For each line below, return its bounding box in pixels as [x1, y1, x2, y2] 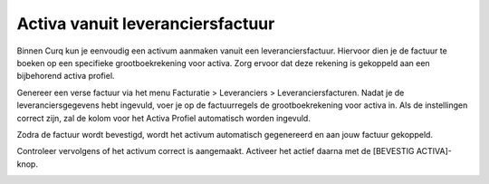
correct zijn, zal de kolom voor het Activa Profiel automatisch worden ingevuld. [16, 112, 312, 123]
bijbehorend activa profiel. [16, 71, 115, 82]
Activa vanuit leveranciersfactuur [16, 14, 275, 34]
